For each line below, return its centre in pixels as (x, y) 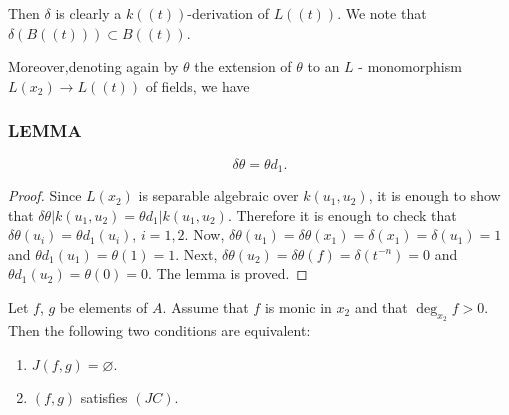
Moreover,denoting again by (93, 66)
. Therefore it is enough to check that (342, 214)
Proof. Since (45, 195)
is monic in (298, 307)
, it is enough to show (434, 195)
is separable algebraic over (218, 195)
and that (381, 307)
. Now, (204, 234)
